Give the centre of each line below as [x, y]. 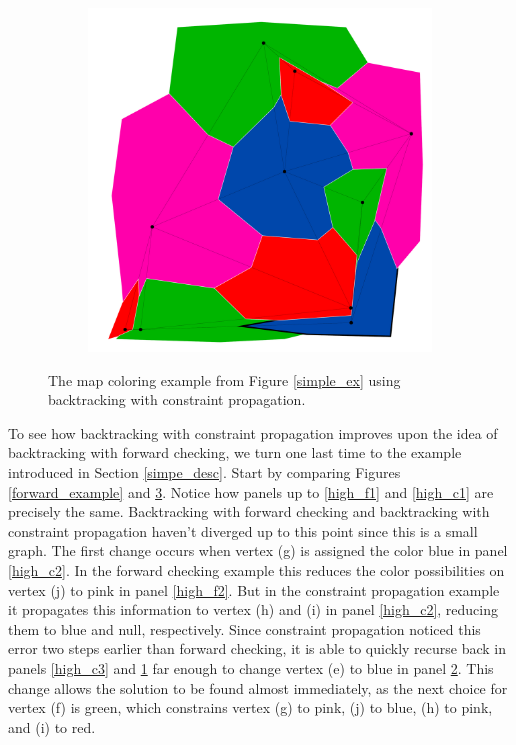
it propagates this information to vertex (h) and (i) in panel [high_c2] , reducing [253, 609]
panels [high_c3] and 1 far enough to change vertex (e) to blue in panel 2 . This [251, 667]
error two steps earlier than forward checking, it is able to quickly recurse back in [257, 648]
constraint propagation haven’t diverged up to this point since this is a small [243, 530]
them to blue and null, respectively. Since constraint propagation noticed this [244, 628]
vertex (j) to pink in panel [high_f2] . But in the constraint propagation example [254, 589]
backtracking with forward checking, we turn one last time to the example [235, 452]
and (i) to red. [52, 726]
